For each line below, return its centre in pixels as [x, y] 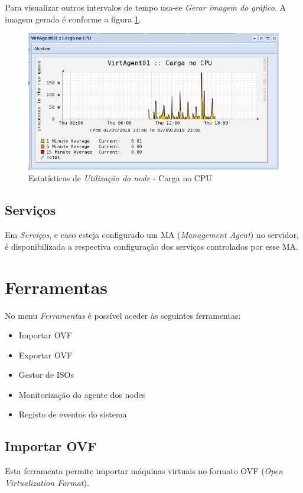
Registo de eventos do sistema [73, 414]
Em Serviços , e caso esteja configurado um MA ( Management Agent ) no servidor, [152, 235]
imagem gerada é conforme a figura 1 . [73, 19]
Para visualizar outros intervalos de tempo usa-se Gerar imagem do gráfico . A [145, 7]
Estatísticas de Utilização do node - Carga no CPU [120, 178]
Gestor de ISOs [46, 375]
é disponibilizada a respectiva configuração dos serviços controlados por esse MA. [152, 246]
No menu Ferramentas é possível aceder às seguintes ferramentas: [123, 315]
